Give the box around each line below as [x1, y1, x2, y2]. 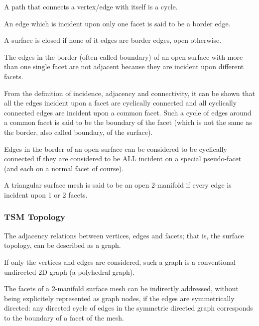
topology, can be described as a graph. [4, 240, 121, 250]
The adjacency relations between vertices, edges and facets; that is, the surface [4, 230, 244, 240]
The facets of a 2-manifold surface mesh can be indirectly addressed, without [4, 283, 239, 294]
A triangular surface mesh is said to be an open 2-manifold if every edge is [4, 180, 232, 190]
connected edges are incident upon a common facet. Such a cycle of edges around [4, 107, 252, 117]
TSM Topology [4, 211, 65, 223]
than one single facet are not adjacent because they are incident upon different [4, 61, 244, 72]
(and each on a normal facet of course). [4, 163, 124, 173]
